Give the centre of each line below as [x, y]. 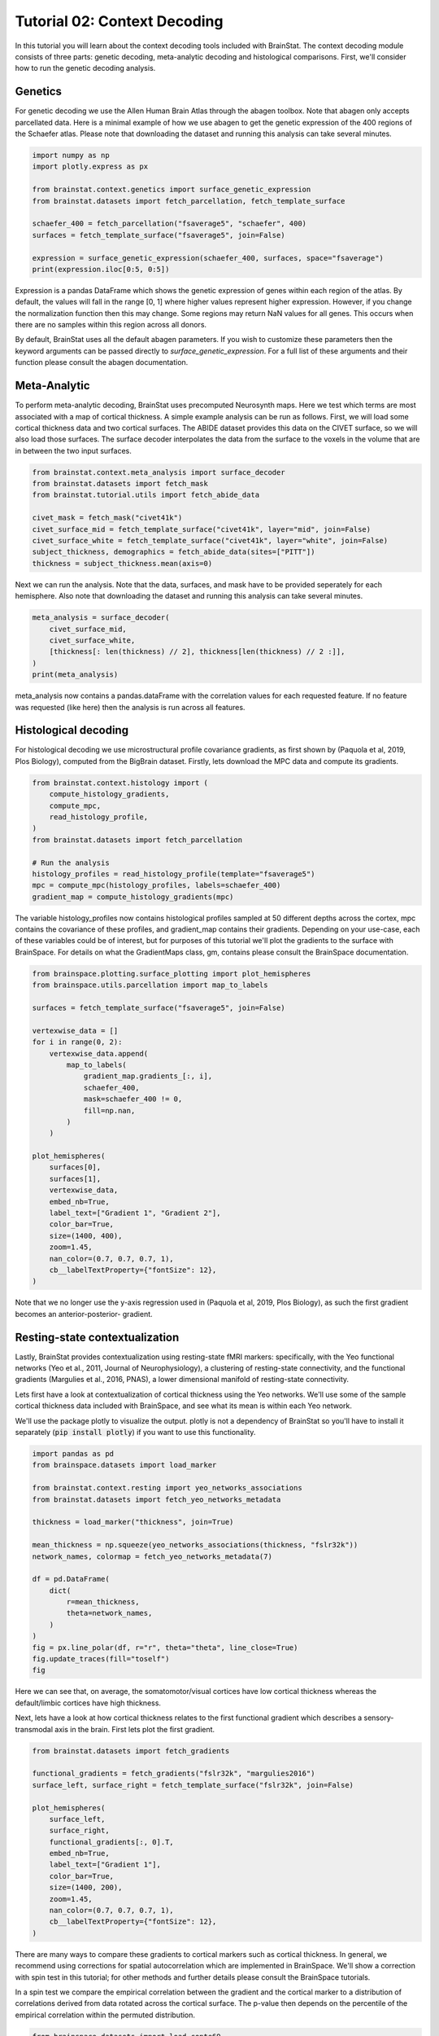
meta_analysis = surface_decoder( [101, 618]
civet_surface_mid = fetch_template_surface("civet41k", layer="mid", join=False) [202, 529]
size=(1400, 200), [86, 1888]
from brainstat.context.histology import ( [120, 783]
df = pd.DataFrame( [71, 1579]
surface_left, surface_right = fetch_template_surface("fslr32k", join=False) [193, 1785]
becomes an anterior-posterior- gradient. [84, 1314]
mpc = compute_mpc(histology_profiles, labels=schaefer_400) [156, 885]
